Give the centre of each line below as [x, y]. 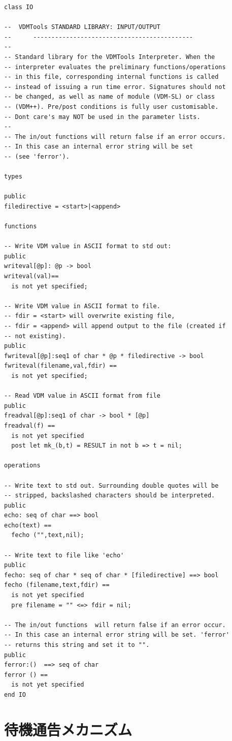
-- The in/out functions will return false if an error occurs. [115, 137]
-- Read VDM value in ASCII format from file [82, 396]
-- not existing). [35, 336]
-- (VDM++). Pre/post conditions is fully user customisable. [111, 107]
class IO [19, 7]
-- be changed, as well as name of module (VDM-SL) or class [110, 97]
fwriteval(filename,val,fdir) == [60, 366]
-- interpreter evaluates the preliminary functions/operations [115, 67]
